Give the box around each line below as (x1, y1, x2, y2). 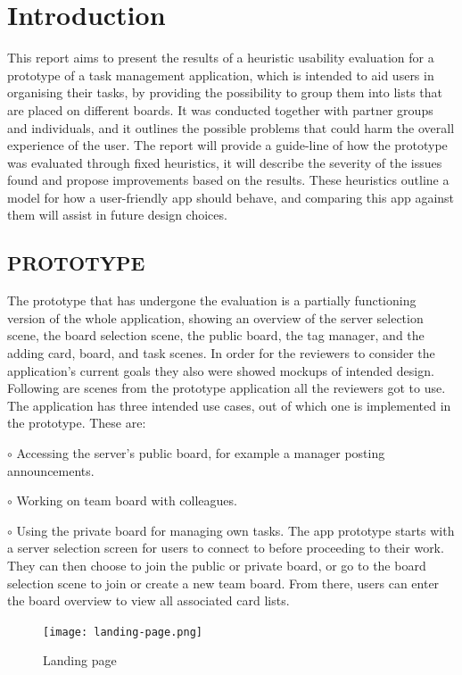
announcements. (7, 461, 95, 479)
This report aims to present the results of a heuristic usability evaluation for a (7, 48, 434, 67)
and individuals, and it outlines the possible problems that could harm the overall (7, 118, 455, 137)
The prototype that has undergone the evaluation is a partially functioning (7, 291, 417, 310)
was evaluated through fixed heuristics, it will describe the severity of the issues (7, 153, 442, 171)
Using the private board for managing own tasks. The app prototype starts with (16, 521, 455, 539)
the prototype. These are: (7, 413, 146, 432)
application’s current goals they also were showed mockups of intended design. (7, 361, 434, 379)
